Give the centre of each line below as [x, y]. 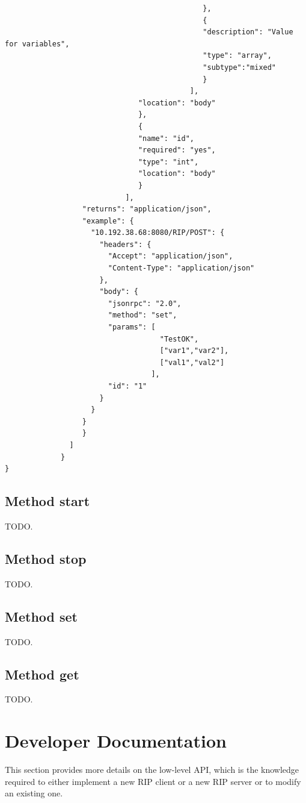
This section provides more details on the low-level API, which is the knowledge [152, 770]
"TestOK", [179, 339]
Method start [47, 501]
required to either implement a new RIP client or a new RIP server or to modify [153, 781]
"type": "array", [237, 56]
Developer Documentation [116, 741]
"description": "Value [248, 32]
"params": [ [132, 327]
